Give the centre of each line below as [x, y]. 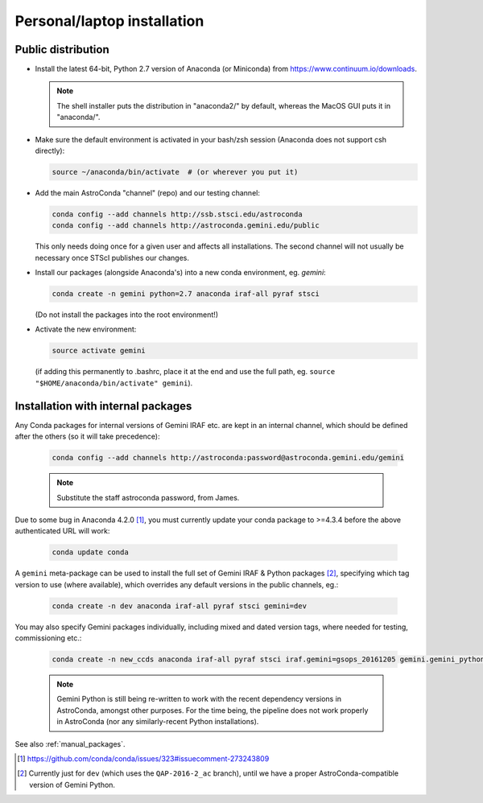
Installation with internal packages [103, 406]
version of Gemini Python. [72, 784]
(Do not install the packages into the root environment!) [127, 315]
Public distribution [62, 49]
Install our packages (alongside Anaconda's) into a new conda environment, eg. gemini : [180, 273]
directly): [50, 151]
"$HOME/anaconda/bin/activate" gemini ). [114, 383]
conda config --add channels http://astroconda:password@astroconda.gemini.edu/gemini [228, 458]
